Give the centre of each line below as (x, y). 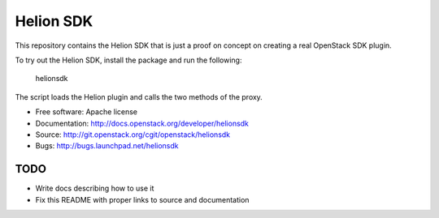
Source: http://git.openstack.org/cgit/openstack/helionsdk (133, 135)
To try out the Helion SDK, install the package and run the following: (128, 60)
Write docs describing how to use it (95, 188)
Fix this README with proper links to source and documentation (142, 199)
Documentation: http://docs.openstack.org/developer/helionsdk (142, 123)
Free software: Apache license (87, 112)
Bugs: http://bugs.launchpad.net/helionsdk (107, 146)
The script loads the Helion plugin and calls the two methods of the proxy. (139, 96)
